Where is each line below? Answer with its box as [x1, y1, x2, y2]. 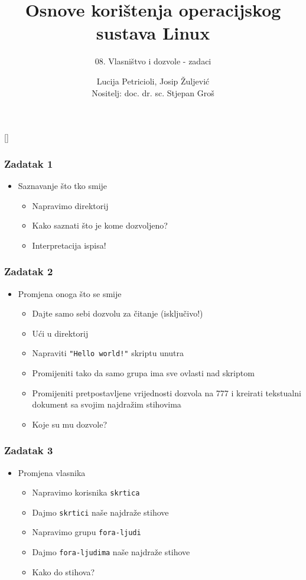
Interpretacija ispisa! [32, 239, 106, 251]
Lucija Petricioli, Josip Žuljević [96, 74, 210, 87]
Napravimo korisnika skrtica [32, 486, 140, 498]
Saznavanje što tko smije [18, 179, 108, 191]
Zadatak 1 [4, 156, 53, 171]
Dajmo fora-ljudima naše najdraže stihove [32, 546, 190, 558]
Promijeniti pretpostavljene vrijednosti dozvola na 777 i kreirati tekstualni [32, 386, 301, 399]
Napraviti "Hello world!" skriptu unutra [32, 347, 184, 359]
